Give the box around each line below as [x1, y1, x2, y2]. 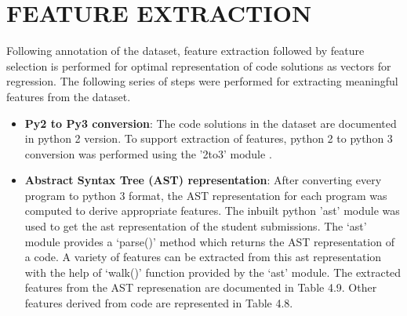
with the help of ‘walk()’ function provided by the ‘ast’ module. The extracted [24, 263, 402, 280]
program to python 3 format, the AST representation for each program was [24, 187, 387, 203]
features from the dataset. [6, 88, 131, 104]
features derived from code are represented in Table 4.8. [24, 295, 293, 311]
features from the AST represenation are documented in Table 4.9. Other [24, 279, 377, 296]
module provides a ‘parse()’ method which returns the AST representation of [24, 233, 394, 249]
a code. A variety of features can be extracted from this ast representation [24, 249, 382, 265]
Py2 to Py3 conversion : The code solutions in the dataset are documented [24, 114, 397, 131]
